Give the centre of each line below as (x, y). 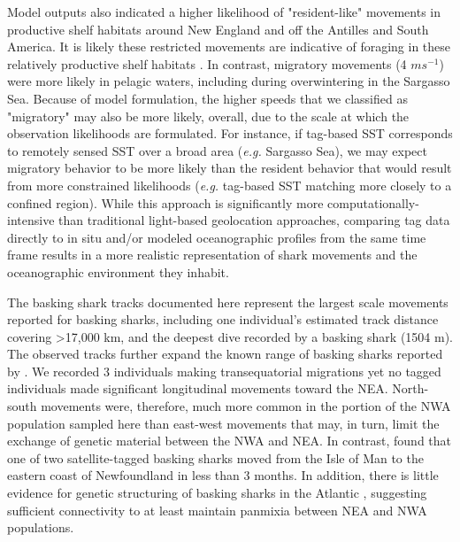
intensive (31, 220)
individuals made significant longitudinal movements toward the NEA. (198, 388)
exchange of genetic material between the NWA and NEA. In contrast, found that (230, 441)
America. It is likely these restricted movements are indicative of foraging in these (229, 46)
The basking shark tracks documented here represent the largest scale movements (228, 302)
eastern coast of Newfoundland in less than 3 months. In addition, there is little (223, 475)
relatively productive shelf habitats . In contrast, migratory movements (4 (207, 63)
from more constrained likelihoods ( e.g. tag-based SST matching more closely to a (230, 185)
